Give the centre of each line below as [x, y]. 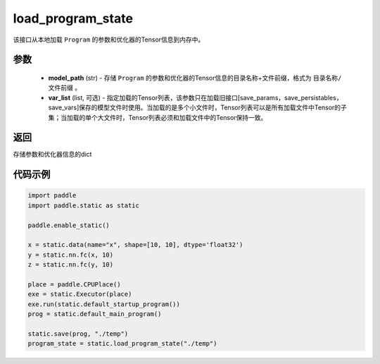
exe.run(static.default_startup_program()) [104, 304]
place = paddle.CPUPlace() [74, 284]
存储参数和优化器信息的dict [52, 154]
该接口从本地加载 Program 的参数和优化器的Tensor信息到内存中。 [109, 40]
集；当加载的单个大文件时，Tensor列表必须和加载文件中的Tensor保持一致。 [158, 117]
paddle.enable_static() [69, 225]
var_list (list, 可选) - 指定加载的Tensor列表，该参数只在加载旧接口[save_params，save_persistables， [195, 97]
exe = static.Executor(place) [80, 294]
